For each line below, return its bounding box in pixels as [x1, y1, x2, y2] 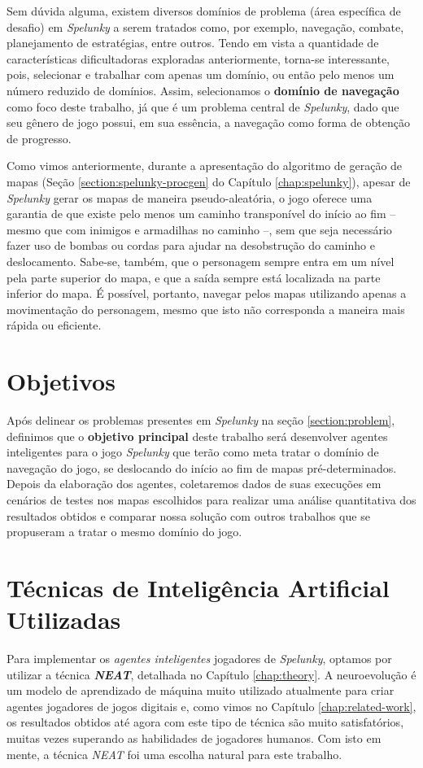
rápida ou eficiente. [7, 316, 102, 334]
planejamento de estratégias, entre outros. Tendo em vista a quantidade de [7, 34, 379, 51]
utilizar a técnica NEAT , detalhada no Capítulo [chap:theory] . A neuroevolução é [7, 665, 416, 683]
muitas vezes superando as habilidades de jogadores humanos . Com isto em [7, 730, 382, 747]
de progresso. [7, 129, 72, 146]
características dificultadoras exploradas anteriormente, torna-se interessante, [7, 50, 390, 67]
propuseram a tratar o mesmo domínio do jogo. [7, 523, 242, 540]
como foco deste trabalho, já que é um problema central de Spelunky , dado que [7, 98, 399, 115]
